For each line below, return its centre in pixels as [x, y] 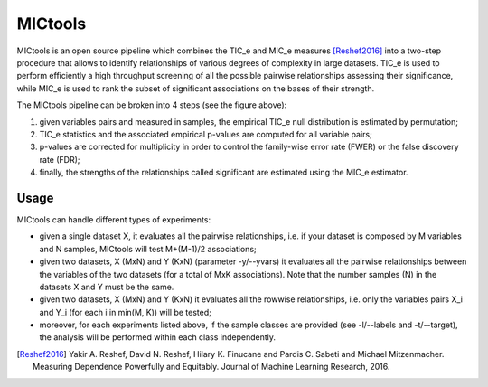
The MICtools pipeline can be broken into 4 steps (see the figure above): [152, 105]
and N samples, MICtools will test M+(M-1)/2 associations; [148, 249]
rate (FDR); [60, 159]
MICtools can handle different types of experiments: [114, 219]
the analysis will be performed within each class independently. [157, 337]
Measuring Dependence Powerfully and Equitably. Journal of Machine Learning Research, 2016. [211, 367]
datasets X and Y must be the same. [107, 287]
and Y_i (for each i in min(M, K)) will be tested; [125, 312]
